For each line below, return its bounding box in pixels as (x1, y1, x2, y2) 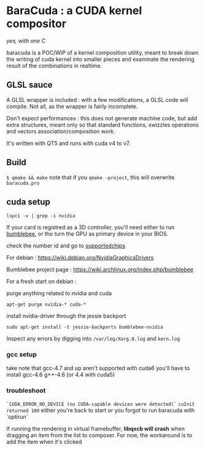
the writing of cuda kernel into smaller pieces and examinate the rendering (6, 55, 195, 63)
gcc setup (6, 351, 37, 359)
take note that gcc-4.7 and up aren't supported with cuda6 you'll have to (6, 364, 190, 371)
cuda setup (6, 196, 51, 207)
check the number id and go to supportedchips (6, 242, 126, 249)
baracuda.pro (6, 180, 40, 186)
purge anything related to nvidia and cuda (6, 290, 112, 297)
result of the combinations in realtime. (6, 62, 102, 69)
